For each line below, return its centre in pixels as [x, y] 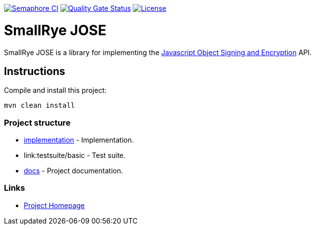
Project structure [37, 122]
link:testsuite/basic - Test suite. [75, 155]
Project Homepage [54, 205]
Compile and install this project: [55, 90]
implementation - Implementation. [79, 140]
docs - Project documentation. [74, 171]
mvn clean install [40, 106]
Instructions [35, 71]
